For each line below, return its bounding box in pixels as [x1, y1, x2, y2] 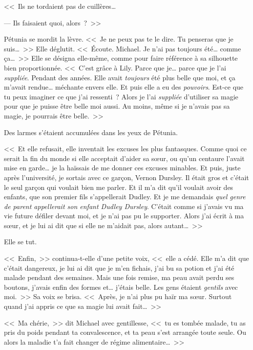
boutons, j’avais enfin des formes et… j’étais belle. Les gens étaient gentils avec [4, 281, 238, 292]
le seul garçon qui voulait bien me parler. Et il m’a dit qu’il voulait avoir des [4, 182, 233, 192]
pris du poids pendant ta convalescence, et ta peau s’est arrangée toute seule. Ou [4, 327, 246, 337]
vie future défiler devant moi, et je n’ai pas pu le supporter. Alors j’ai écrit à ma [4, 210, 244, 221]
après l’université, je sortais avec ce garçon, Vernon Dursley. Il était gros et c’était [4, 172, 249, 182]
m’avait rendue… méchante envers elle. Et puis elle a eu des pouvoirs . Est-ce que [4, 82, 244, 92]
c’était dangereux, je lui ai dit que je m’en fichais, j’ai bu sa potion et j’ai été [4, 262, 234, 273]
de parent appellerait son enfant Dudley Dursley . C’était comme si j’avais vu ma [4, 201, 244, 211]
